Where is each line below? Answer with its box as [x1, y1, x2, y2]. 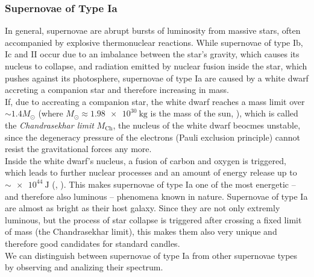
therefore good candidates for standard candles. [5, 237, 180, 249]
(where [38, 107, 63, 119]
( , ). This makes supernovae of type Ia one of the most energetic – [52, 177, 296, 190]
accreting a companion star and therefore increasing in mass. [5, 83, 229, 96]
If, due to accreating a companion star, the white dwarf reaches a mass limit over [5, 95, 305, 107]
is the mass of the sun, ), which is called [150, 107, 298, 119]
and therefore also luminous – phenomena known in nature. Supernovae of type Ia [5, 189, 308, 202]
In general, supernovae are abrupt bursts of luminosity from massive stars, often [5, 24, 301, 37]
